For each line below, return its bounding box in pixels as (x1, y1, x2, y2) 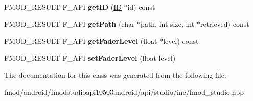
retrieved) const (200, 18, 249, 29)
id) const (127, 2, 155, 12)
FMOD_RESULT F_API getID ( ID (4, 2, 122, 12)
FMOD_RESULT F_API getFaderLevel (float (4, 36, 157, 46)
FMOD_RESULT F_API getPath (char (4, 18, 135, 29)
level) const (163, 36, 199, 46)
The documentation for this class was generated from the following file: (4, 70, 226, 80)
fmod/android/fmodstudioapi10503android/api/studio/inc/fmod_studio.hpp (4, 86, 244, 97)
